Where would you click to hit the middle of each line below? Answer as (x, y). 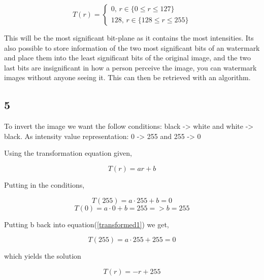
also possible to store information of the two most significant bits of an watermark (132, 47)
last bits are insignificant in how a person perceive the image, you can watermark (130, 67)
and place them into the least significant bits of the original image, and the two (127, 58)
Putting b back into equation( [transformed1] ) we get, (87, 224)
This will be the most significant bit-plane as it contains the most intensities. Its (129, 38)
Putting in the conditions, (44, 184)
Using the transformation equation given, (68, 153)
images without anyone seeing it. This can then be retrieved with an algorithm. (127, 77)
